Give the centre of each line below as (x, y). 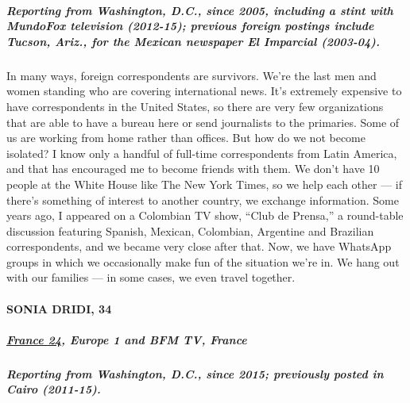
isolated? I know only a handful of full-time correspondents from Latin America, (202, 153)
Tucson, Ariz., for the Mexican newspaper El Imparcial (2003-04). (193, 41)
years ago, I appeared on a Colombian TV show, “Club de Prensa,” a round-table (205, 215)
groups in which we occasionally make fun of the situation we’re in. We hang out (203, 261)
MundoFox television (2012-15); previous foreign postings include (190, 26)
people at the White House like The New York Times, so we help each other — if (205, 184)
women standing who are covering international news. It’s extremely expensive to (204, 91)
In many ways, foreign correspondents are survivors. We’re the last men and (191, 75)
